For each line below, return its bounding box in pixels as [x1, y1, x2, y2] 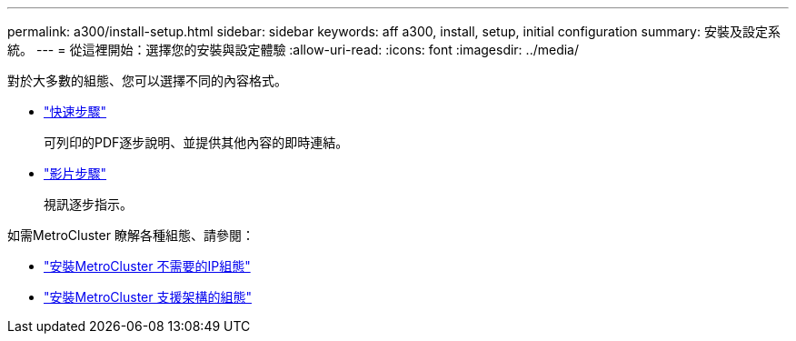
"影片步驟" [44, 165, 107, 181]
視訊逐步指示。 [44, 196, 133, 212]
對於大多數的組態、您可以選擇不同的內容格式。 [7, 73, 287, 88]
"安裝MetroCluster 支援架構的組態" [44, 289, 252, 305]
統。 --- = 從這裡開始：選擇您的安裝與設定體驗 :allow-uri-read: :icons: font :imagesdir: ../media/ [7, 42, 580, 57]
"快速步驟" [44, 104, 107, 119]
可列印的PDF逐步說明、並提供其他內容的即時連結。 [44, 135, 349, 150]
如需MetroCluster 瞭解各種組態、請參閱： [7, 227, 254, 243]
